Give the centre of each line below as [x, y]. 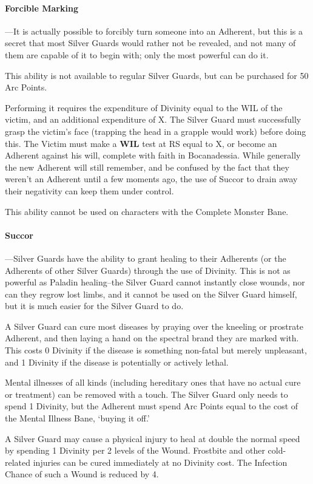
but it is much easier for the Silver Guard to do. [94, 306]
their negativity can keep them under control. [89, 190]
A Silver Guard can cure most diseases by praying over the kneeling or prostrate [154, 326]
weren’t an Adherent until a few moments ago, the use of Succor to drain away [151, 179]
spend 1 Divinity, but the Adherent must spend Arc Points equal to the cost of [152, 406]
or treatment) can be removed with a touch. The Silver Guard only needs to [146, 394]
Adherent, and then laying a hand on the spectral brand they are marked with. [152, 338]
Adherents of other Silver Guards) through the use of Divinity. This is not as [148, 270]
